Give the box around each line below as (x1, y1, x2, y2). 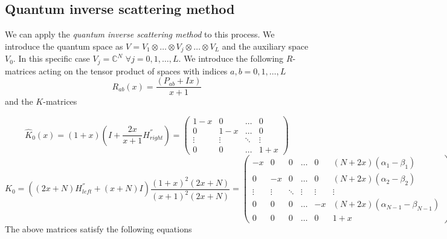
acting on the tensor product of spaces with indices (39, 64, 228, 77)
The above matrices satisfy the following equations (5, 223, 192, 235)
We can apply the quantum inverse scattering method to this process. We (5, 28, 275, 41)
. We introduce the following (178, 52, 284, 65)
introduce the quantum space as (5, 39, 123, 52)
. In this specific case (13, 52, 90, 65)
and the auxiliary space (222, 39, 309, 52)
